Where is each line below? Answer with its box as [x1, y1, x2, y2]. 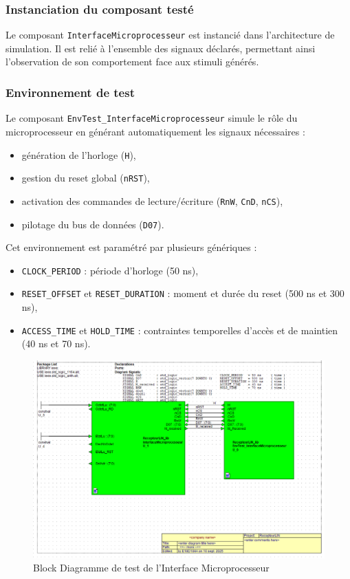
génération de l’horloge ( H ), [21, 147, 136, 162]
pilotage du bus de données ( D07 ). [21, 217, 164, 231]
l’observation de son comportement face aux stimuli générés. [6, 54, 259, 69]
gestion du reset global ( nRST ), [21, 171, 150, 185]
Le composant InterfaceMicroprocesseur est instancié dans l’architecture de [6, 28, 335, 42]
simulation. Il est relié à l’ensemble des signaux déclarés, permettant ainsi [6, 41, 316, 55]
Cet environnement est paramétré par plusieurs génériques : [6, 240, 257, 254]
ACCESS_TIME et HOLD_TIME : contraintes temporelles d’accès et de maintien [21, 323, 338, 337]
